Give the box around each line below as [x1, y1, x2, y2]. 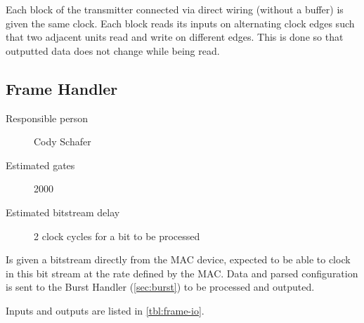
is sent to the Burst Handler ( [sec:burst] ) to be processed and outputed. [6, 279, 315, 294]
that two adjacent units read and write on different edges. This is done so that [6, 29, 344, 44]
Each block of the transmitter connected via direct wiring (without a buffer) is [6, 2, 344, 16]
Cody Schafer [34, 134, 91, 149]
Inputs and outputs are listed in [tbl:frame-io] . [6, 303, 204, 317]
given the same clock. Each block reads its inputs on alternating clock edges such [6, 15, 355, 30]
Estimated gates [6, 157, 75, 172]
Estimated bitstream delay [6, 204, 120, 219]
